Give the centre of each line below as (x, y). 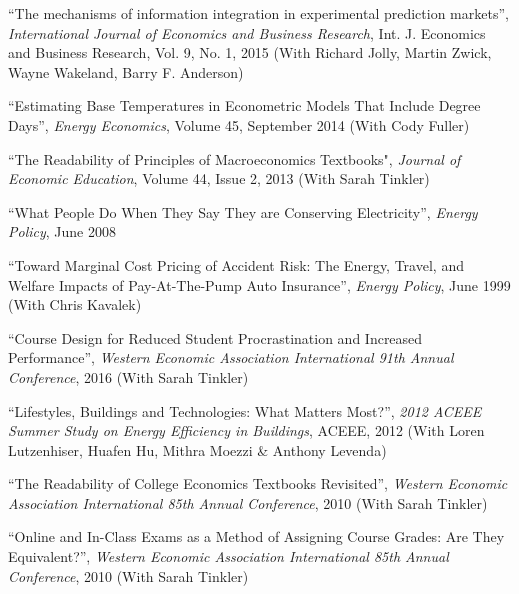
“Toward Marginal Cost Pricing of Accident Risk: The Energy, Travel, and (236, 264)
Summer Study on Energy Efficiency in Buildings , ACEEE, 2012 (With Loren (246, 430)
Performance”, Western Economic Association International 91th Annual (231, 357)
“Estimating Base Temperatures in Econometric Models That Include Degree (244, 105)
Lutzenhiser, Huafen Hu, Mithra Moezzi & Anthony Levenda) (197, 449)
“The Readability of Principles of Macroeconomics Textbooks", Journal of (234, 158)
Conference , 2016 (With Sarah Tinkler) (128, 376)
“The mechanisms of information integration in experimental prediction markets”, (258, 13)
